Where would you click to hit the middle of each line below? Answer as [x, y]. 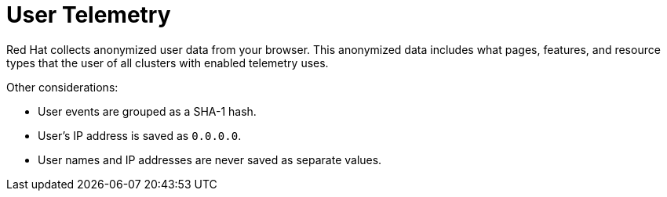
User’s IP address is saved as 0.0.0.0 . [140, 135]
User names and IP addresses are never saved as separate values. [210, 159]
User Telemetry [89, 15]
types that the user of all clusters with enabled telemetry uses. [168, 63]
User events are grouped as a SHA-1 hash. [147, 111]
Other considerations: [62, 87]
